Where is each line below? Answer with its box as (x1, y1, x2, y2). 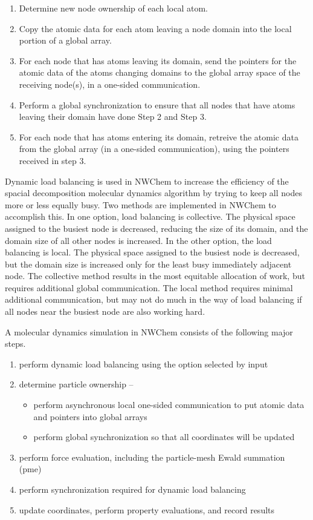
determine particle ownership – (19, 378, 134, 390)
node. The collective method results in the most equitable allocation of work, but (5, 269, 305, 282)
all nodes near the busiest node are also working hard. (5, 305, 205, 318)
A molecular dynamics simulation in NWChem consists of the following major (5, 325, 293, 338)
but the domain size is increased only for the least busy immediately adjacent (5, 257, 292, 270)
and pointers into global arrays (33, 410, 147, 423)
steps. (5, 337, 26, 350)
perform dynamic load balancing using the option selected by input (19, 357, 268, 370)
